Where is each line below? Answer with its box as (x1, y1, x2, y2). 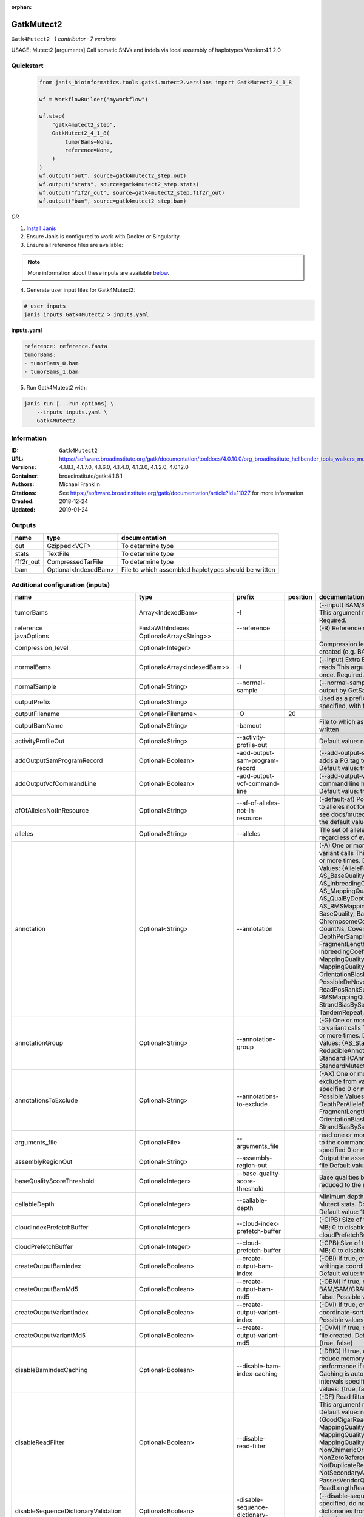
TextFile (46, 549, 70, 558)
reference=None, (64, 146, 113, 154)
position (288, 593, 312, 601)
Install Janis (26, 225, 56, 232)
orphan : (11, 4, 32, 10)
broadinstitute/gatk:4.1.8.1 (59, 472, 123, 479)
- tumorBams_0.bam (24, 360, 79, 367)
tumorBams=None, (64, 138, 113, 145)
